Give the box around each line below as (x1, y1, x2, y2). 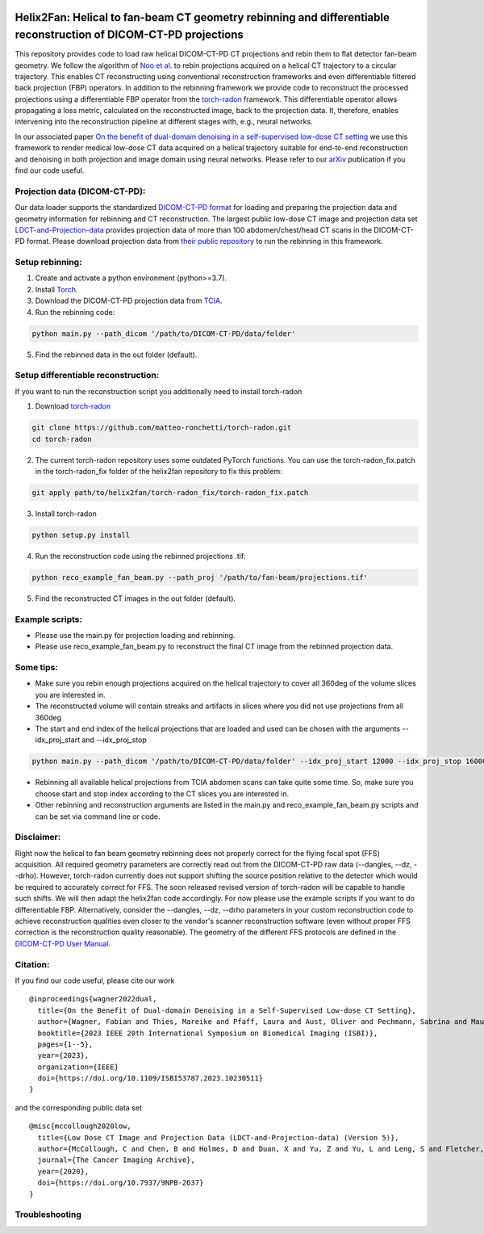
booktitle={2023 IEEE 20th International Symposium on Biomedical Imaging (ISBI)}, (37, 1028, 378, 1038)
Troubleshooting (15, 1209, 82, 1220)
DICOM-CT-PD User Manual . (15, 938, 111, 948)
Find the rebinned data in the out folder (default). (35, 350, 198, 359)
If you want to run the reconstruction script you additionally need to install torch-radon (15, 386, 302, 396)
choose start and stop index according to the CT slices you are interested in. (35, 788, 290, 799)
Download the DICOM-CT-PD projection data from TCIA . (35, 296, 223, 306)
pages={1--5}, (37, 1039, 94, 1049)
